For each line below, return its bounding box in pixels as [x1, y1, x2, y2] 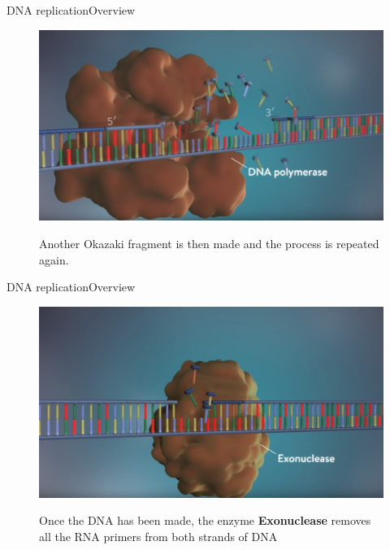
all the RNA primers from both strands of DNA [39, 527, 278, 544]
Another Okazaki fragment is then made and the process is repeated [39, 234, 379, 251]
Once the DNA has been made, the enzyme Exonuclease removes [39, 512, 371, 529]
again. [39, 251, 69, 268]
